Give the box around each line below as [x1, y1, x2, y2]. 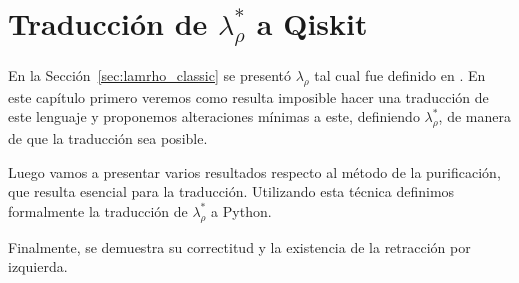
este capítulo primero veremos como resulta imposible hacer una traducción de [8, 86, 489, 107]
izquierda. [8, 256, 68, 277]
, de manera [438, 106, 511, 127]
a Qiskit [256, 3, 368, 44]
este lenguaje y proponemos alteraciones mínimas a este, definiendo [8, 106, 420, 127]
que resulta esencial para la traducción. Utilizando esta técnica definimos [8, 181, 455, 202]
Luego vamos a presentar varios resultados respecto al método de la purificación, [8, 161, 501, 182]
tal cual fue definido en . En [314, 64, 486, 85]
